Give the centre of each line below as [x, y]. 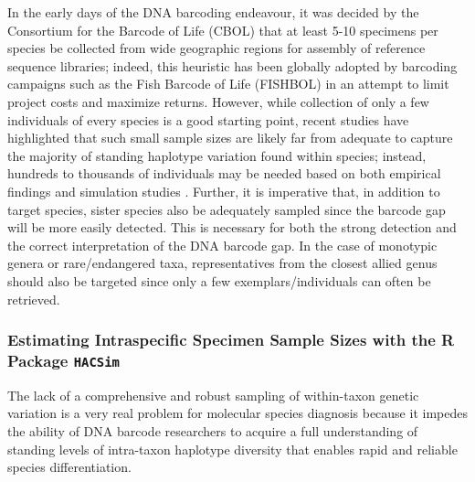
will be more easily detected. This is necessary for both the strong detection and [232, 227]
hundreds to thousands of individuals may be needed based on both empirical [224, 173]
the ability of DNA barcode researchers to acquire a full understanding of [213, 430]
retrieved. [34, 299]
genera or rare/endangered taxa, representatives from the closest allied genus [222, 263]
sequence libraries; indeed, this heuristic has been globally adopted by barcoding [232, 65]
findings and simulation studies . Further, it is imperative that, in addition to [224, 191]
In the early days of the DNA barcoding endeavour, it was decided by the [213, 12]
